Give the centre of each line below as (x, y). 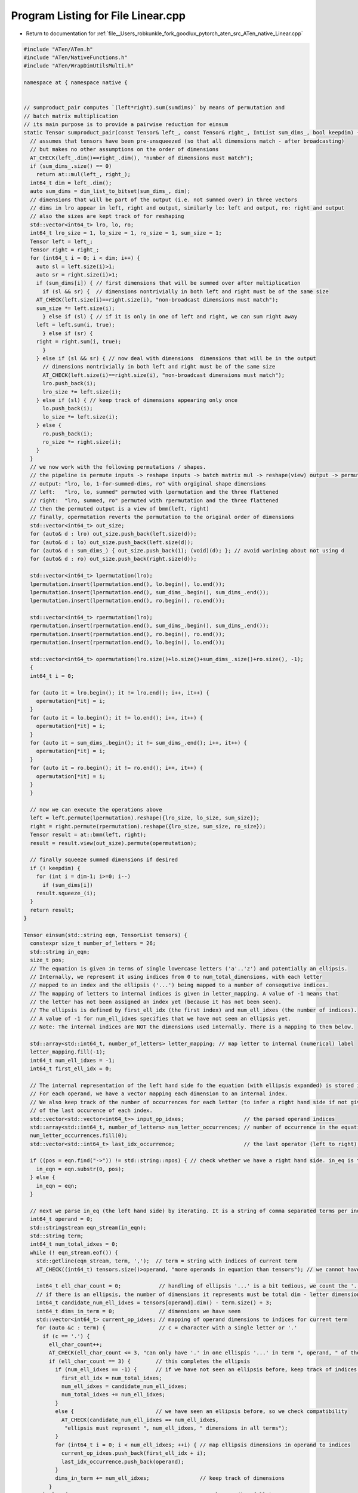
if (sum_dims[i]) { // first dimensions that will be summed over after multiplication (168, 283)
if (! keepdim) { (55, 868)
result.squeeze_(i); (66, 893)
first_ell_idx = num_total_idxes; (112, 1378)
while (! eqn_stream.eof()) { (74, 1252)
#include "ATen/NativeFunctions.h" (75, 57)
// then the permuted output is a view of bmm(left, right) (120, 509)
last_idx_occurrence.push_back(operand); (123, 1461)
